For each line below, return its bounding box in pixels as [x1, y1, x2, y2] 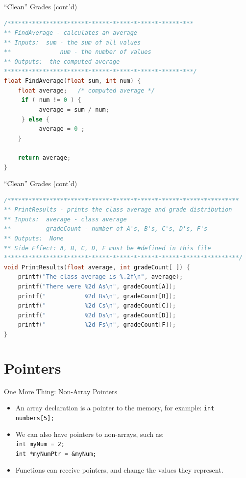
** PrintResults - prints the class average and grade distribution [4, 206, 232, 214]
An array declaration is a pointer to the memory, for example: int [15, 403, 215, 413]
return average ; [18, 154, 71, 161]
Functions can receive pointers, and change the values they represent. [15, 464, 223, 475]
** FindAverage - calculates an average [4, 29, 138, 37]
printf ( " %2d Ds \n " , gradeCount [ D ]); [18, 311, 176, 319]
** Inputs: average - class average [4, 215, 127, 223]
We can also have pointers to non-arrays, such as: [15, 429, 164, 439]
